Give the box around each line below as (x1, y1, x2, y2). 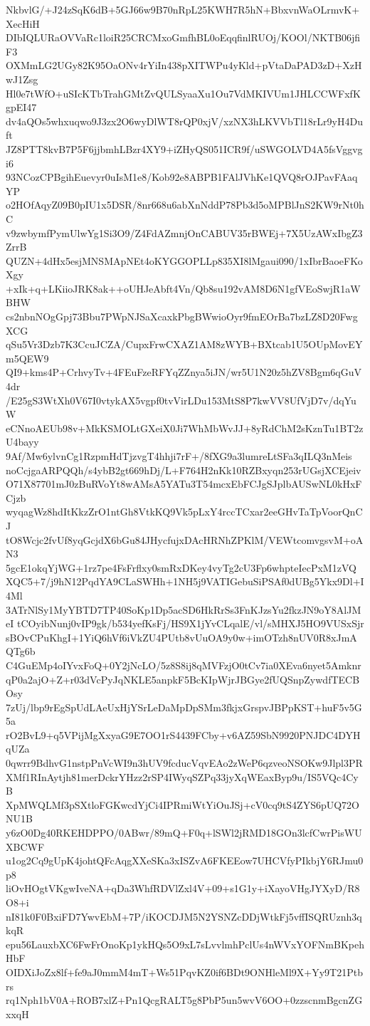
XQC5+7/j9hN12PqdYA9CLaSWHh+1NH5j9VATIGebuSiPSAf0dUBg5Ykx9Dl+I (6, 574, 364, 589)
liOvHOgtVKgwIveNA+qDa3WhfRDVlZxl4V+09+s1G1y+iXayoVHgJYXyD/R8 (6, 881, 360, 896)
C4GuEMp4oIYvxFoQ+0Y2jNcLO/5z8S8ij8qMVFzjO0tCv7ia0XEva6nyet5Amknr (6, 657, 361, 672)
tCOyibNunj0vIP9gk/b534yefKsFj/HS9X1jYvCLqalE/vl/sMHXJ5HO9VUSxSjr (16, 616, 364, 631)
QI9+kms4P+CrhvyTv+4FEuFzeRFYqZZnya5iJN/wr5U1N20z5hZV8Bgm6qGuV (6, 365, 362, 379)
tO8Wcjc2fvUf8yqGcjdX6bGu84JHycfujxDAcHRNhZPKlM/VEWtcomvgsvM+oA (6, 532, 364, 547)
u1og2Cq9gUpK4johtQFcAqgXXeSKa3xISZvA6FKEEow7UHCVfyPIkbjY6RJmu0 (6, 853, 364, 868)
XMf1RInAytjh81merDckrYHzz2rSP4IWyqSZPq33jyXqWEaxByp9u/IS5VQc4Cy (6, 769, 359, 784)
